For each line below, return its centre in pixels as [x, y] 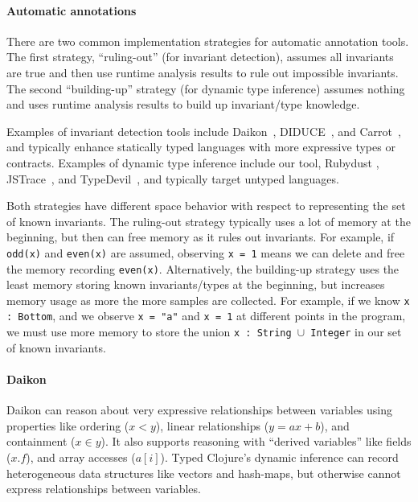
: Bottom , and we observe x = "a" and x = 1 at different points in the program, [206, 316]
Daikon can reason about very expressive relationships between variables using [200, 410]
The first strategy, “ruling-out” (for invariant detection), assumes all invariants [200, 57]
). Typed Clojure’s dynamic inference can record [279, 457]
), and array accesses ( [81, 457]
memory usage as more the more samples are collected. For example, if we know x [208, 300]
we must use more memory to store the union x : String [149, 332]
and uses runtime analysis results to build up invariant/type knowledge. [183, 104]
